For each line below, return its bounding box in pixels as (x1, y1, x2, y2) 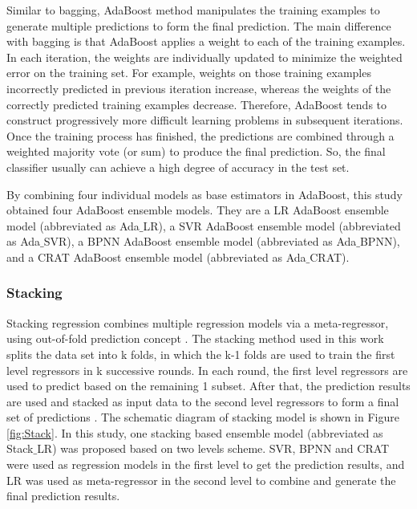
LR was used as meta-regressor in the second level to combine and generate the (6, 471, 396, 488)
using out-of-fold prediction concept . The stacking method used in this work (6, 330, 384, 347)
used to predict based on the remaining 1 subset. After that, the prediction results (6, 377, 411, 394)
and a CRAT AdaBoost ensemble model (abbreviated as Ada (6, 248, 306, 265)
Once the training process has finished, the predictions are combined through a (6, 127, 395, 144)
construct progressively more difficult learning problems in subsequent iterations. (6, 112, 403, 128)
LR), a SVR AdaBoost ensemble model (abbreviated (143, 217, 401, 234)
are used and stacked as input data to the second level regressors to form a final (6, 393, 399, 409)
